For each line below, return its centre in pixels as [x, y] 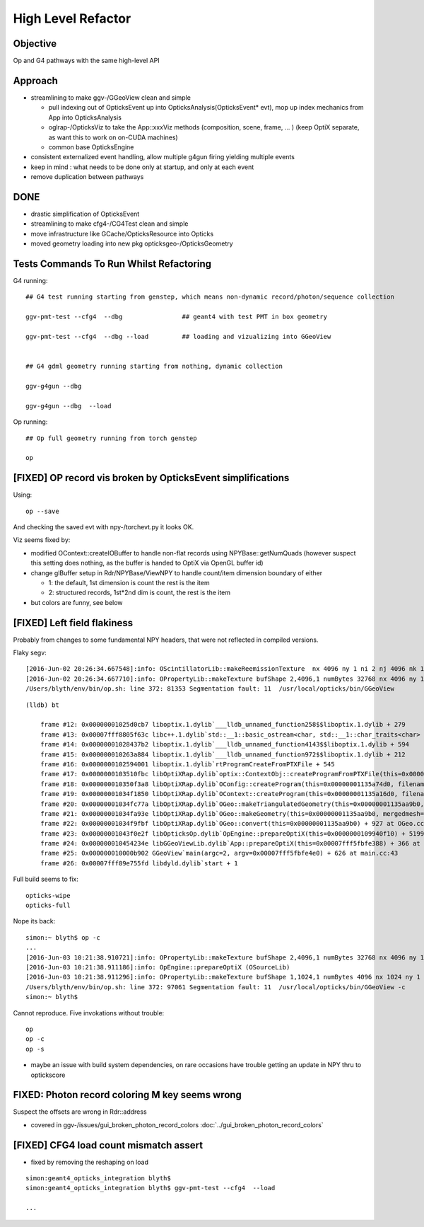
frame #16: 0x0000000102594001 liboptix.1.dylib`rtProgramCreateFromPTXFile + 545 [187, 764]
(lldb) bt [42, 705]
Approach [35, 80]
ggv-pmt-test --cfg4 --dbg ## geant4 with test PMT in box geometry [177, 317]
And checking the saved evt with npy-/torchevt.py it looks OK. [104, 527]
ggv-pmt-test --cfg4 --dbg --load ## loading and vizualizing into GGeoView [178, 337]
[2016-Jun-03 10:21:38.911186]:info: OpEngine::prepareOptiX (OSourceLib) [158, 967]
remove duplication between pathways [87, 177]
